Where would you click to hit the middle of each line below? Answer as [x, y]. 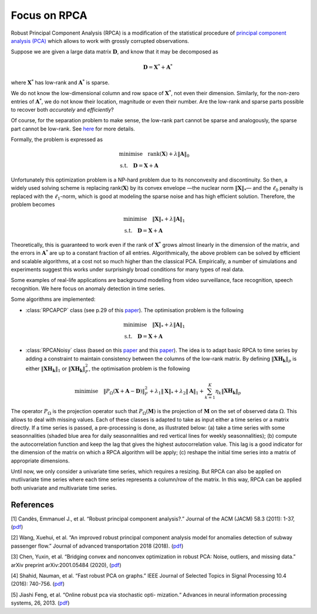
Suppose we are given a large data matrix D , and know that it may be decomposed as [114, 52]
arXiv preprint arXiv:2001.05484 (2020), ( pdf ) [66, 565]
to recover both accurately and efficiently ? [62, 110]
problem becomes [33, 204]
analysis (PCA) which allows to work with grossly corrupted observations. [100, 41]
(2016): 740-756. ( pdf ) [38, 584]
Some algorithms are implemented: [53, 299]
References [32, 504]
